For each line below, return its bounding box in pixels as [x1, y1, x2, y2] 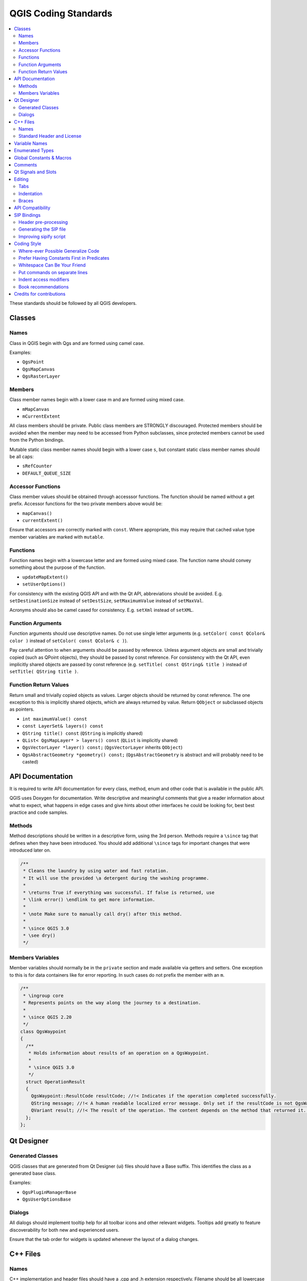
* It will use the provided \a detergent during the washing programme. [23, 875, 209, 881]
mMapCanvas [22, 406, 50, 412]
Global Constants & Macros [14, 154, 72, 161]
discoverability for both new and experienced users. [9, 1227, 120, 1233]
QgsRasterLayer [22, 374, 61, 379]
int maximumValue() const [22, 716, 87, 722]
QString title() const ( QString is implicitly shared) [22, 730, 143, 736]
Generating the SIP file [18, 226, 66, 233]
